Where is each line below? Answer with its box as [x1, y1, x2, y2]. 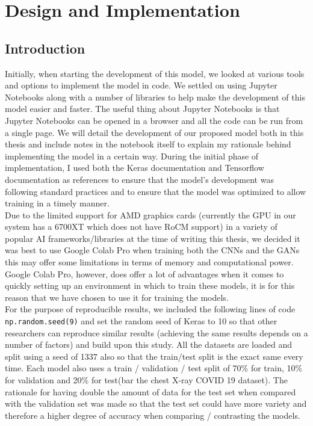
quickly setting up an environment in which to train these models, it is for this [5, 279, 295, 292]
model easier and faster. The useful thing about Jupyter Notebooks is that [5, 102, 280, 115]
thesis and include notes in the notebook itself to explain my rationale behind [5, 138, 291, 150]
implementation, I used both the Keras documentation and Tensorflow [5, 161, 264, 174]
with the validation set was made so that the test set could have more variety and [5, 397, 307, 410]
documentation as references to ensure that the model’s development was [5, 173, 274, 185]
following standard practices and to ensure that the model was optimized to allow [5, 185, 306, 197]
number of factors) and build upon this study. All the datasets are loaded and [5, 338, 292, 351]
